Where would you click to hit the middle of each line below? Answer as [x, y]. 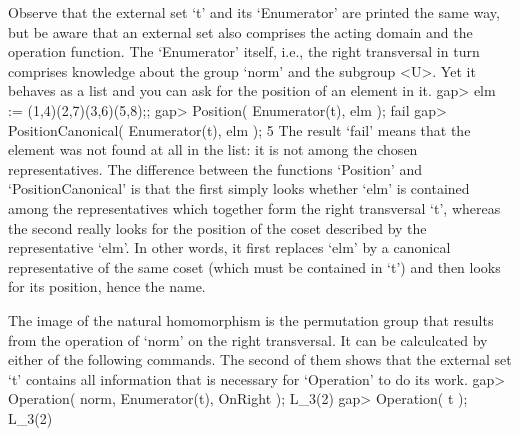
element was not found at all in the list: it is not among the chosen [213, 149]
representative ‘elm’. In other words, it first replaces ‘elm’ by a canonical [229, 247]
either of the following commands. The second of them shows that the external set [260, 359]
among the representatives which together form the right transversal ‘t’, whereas [254, 207]
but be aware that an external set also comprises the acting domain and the [240, 31]
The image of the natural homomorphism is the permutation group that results [251, 319]
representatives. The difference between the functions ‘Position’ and [215, 168]
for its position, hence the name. [107, 286]
